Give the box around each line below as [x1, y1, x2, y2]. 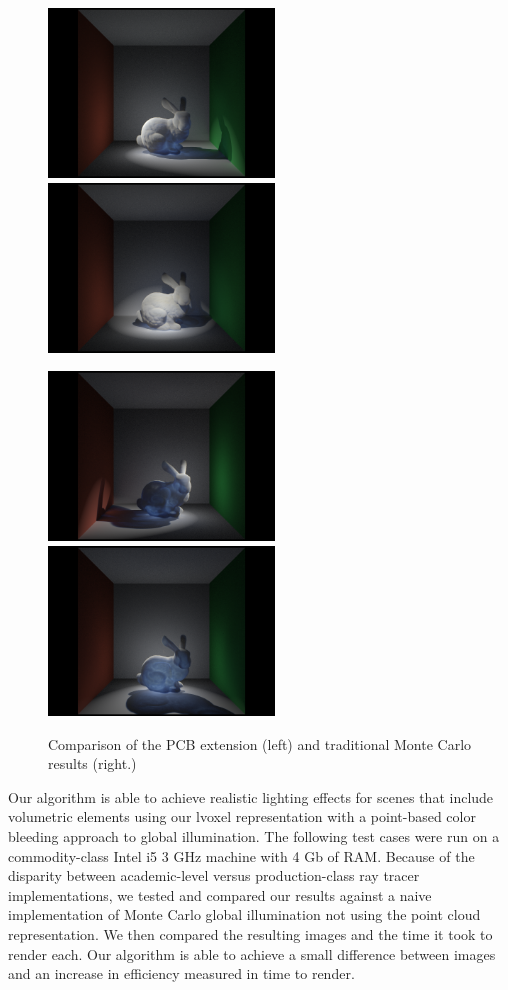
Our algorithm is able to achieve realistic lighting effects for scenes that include [8, 786, 494, 807]
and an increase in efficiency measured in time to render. [8, 963, 355, 984]
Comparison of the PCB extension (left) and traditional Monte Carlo [48, 733, 472, 754]
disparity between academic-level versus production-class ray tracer [8, 865, 420, 886]
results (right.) [48, 753, 137, 774]
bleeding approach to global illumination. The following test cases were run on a [8, 826, 500, 846]
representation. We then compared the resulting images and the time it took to [8, 923, 493, 944]
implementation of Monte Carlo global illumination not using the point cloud [8, 904, 481, 925]
